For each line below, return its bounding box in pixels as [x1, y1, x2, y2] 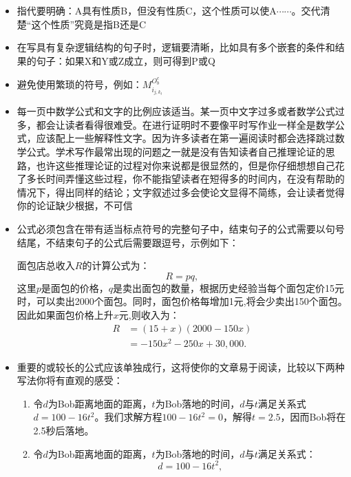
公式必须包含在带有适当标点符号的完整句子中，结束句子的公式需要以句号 [17, 221, 345, 235]
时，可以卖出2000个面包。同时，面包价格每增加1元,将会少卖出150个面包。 [17, 294, 348, 308]
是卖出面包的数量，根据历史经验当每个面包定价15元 [113, 280, 345, 295]
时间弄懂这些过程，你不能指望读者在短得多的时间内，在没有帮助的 [45, 171, 345, 186]
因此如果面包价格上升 [17, 307, 114, 321]
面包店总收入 [17, 258, 75, 273]
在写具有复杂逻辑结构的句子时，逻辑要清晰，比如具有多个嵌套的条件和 [17, 40, 335, 54]
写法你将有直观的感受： [17, 373, 123, 388]
